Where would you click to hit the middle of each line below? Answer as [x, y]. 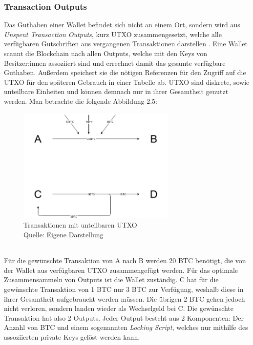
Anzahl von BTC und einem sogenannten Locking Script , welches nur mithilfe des [126, 327]
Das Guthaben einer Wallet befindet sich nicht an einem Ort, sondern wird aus [122, 25]
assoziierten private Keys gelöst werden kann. [72, 336]
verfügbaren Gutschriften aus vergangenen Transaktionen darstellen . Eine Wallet [126, 44]
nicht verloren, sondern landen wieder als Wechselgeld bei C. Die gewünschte [119, 308]
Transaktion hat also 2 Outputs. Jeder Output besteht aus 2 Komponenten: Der [124, 317]
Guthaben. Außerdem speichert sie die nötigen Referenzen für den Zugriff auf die [125, 72]
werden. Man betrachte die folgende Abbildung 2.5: [81, 101]
